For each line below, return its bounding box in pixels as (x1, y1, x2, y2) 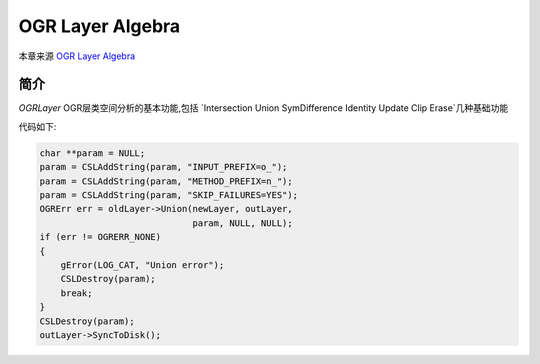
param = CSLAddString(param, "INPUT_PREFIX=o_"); (39, 161, 288, 173)
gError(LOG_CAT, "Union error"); (60, 259, 225, 270)
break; (60, 287, 93, 299)
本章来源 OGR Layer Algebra (18, 50, 136, 62)
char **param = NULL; (39, 147, 146, 159)
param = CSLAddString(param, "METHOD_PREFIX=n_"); (39, 175, 294, 187)
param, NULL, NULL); (192, 217, 294, 229)
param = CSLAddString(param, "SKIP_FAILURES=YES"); (39, 190, 299, 200)
